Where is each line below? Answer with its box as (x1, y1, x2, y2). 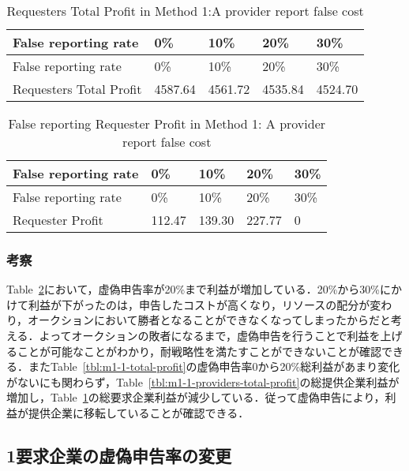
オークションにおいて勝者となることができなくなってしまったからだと (28, 312, 391, 328)
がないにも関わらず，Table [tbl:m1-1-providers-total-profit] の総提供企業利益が (6, 373, 400, 390)
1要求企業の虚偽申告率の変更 (6, 443, 232, 467)
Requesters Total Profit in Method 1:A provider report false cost (6, 2, 364, 20)
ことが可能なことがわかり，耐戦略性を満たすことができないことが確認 (17, 342, 382, 359)
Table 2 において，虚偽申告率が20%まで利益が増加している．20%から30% (6, 281, 381, 297)
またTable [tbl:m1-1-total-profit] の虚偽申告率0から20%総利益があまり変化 (28, 358, 400, 375)
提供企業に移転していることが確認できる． (28, 404, 250, 421)
